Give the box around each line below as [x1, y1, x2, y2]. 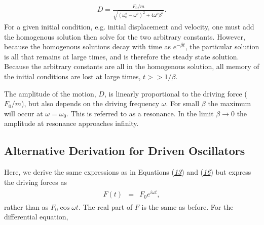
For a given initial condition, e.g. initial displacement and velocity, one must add [4, 21, 254, 32]
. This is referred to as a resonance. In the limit [66, 108, 214, 118]
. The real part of [78, 201, 133, 212]
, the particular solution [185, 41, 259, 52]
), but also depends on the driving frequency [21, 98, 160, 109]
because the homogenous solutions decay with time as [4, 41, 171, 52]
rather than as [4, 201, 49, 212]
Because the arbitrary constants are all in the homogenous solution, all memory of [4, 61, 259, 72]
